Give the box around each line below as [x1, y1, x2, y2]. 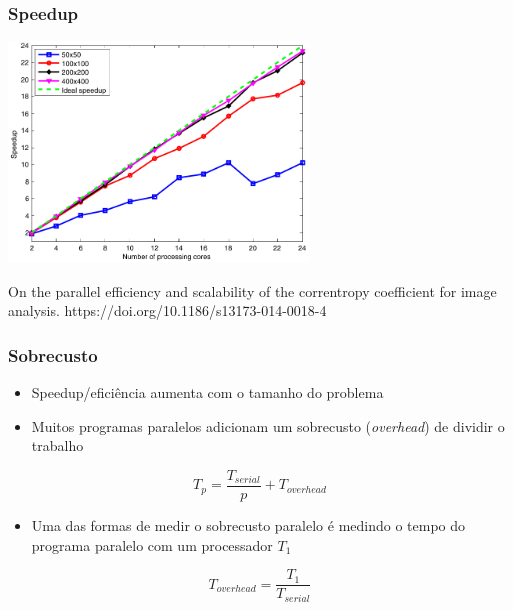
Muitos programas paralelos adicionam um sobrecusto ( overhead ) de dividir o [31, 415, 505, 436]
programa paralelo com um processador [31, 534, 273, 555]
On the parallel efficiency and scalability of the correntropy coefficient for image [8, 280, 497, 301]
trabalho [31, 435, 84, 456]
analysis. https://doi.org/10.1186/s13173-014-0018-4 [8, 300, 327, 321]
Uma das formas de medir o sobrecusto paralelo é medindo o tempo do [31, 515, 466, 536]
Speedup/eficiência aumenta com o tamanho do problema [31, 382, 384, 403]
